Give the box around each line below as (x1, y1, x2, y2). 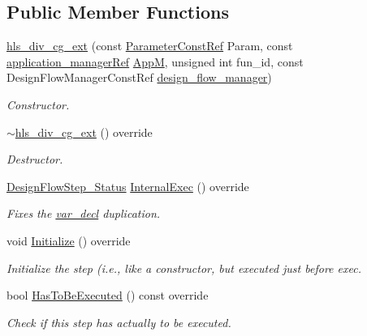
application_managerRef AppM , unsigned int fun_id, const (6, 53, 304, 70)
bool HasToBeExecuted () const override (6, 287, 209, 304)
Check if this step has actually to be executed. (6, 313, 231, 330)
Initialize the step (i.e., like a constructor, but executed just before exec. (6, 259, 361, 276)
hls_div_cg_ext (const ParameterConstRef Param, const (6, 37, 293, 54)
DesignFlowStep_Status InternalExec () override (6, 177, 249, 194)
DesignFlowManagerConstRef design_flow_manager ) (6, 69, 272, 86)
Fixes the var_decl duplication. (6, 205, 161, 222)
